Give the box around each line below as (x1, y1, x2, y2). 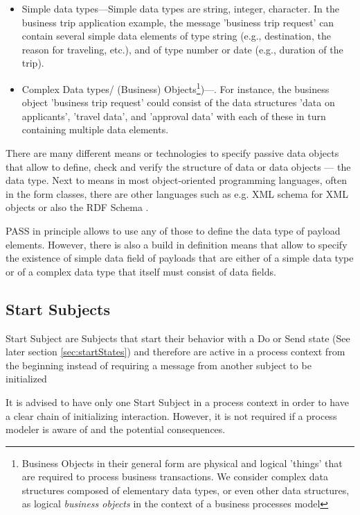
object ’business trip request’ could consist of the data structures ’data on (21, 95, 335, 110)
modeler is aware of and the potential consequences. (6, 422, 226, 437)
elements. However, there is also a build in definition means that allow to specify (6, 237, 348, 251)
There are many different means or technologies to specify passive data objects (6, 146, 339, 160)
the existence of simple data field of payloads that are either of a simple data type (6, 251, 354, 265)
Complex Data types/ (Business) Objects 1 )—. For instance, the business (21, 79, 330, 96)
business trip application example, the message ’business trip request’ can (21, 15, 334, 29)
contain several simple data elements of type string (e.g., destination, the (21, 28, 331, 43)
